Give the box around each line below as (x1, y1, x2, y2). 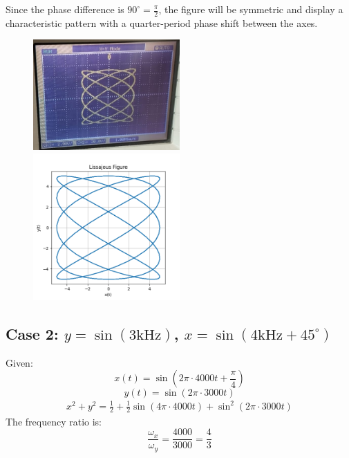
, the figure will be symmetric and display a (158, 2, 343, 16)
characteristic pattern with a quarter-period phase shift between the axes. (6, 15, 318, 30)
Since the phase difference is (6, 2, 124, 16)
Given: (6, 355, 33, 369)
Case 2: (6, 322, 59, 344)
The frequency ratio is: (6, 414, 102, 428)
